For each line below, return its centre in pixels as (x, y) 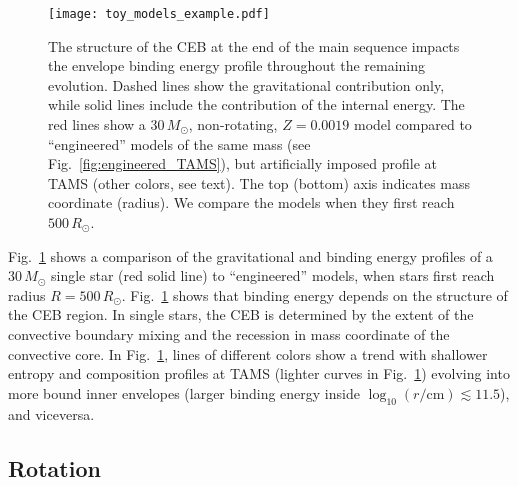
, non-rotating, (233, 124)
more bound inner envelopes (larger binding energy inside (184, 392)
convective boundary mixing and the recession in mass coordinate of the (229, 333)
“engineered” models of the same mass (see (179, 143)
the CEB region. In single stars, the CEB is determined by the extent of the (241, 314)
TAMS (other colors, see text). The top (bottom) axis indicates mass (259, 182)
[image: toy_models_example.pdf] (159, 14)
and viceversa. (51, 413)
